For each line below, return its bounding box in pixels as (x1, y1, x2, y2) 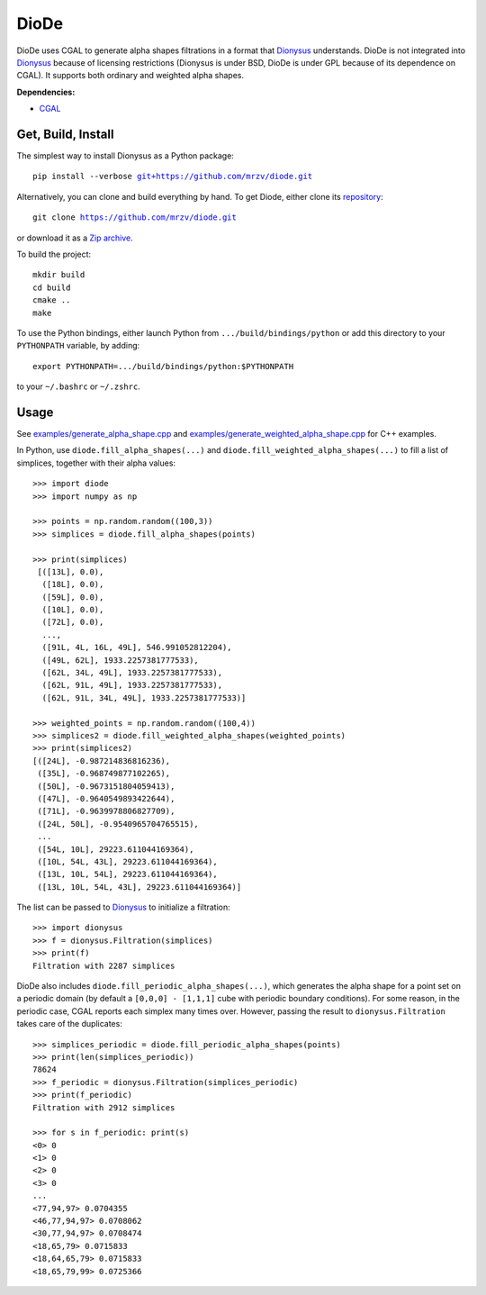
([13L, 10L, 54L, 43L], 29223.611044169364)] (37, 882, 242, 892)
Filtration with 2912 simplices (32, 1102, 175, 1112)
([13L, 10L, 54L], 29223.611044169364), (37, 869, 218, 880)
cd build (32, 282, 71, 293)
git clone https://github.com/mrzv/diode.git (32, 213, 238, 222)
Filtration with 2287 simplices (32, 960, 175, 971)
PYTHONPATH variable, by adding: (16, 340, 140, 351)
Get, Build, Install (16, 126, 114, 141)
